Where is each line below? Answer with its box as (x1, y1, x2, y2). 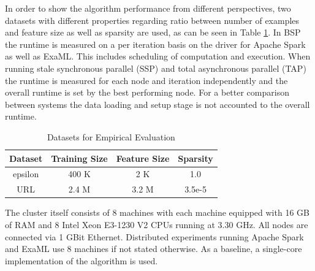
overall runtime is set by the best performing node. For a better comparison (5, 86, 289, 99)
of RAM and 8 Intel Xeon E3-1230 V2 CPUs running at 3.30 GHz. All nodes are (5, 218, 308, 231)
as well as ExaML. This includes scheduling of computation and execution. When (5, 50, 311, 63)
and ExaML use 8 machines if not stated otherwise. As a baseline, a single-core (5, 242, 302, 255)
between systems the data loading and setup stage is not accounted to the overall (5, 97, 310, 110)
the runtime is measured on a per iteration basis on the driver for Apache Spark (5, 37, 306, 50)
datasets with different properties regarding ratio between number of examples (5, 13, 300, 26)
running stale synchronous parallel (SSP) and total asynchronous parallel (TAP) (5, 61, 306, 74)
